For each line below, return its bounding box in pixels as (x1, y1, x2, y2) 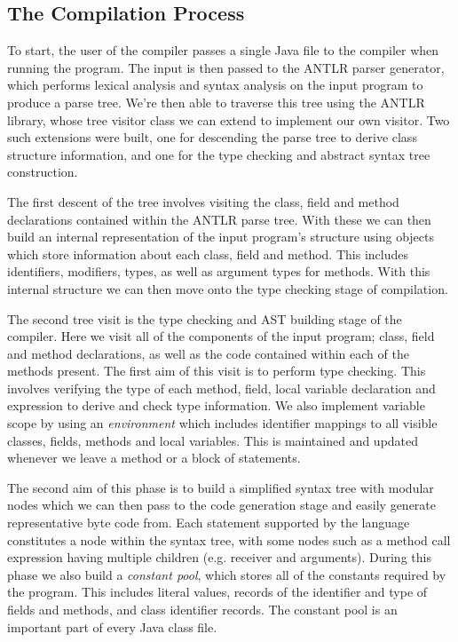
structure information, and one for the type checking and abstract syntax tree (7, 145, 430, 163)
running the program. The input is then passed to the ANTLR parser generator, (7, 58, 445, 76)
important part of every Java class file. (7, 617, 217, 636)
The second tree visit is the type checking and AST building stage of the (7, 309, 402, 328)
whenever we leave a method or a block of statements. (7, 448, 301, 467)
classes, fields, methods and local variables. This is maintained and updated (7, 431, 419, 449)
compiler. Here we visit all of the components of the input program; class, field (7, 327, 435, 345)
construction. (7, 162, 78, 181)
